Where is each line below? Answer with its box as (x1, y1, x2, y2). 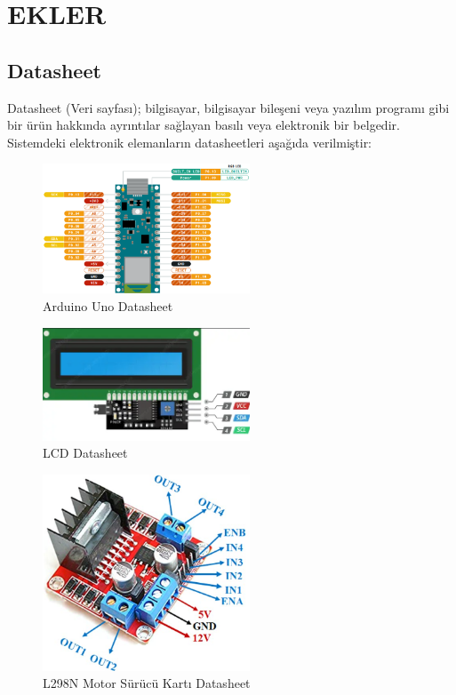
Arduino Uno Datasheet (43, 297, 173, 315)
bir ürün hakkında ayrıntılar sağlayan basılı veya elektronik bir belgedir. (7, 116, 400, 134)
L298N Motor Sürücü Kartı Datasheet (43, 674, 251, 692)
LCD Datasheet (43, 443, 128, 462)
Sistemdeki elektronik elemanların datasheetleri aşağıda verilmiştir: (7, 132, 372, 151)
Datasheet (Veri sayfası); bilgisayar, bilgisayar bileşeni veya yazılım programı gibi (7, 98, 450, 116)
